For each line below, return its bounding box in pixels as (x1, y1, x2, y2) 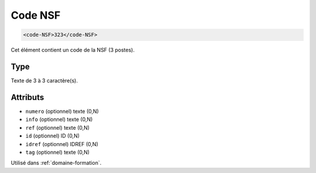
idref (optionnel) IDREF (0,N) (25, 140, 99, 147)
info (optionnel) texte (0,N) (25, 116, 93, 123)
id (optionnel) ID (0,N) (25, 132, 80, 140)
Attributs (11, 92, 44, 102)
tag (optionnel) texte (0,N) (25, 148, 90, 155)
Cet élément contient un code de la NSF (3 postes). (11, 47, 135, 54)
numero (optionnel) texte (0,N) (25, 108, 99, 115)
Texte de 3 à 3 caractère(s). (11, 77, 78, 84)
